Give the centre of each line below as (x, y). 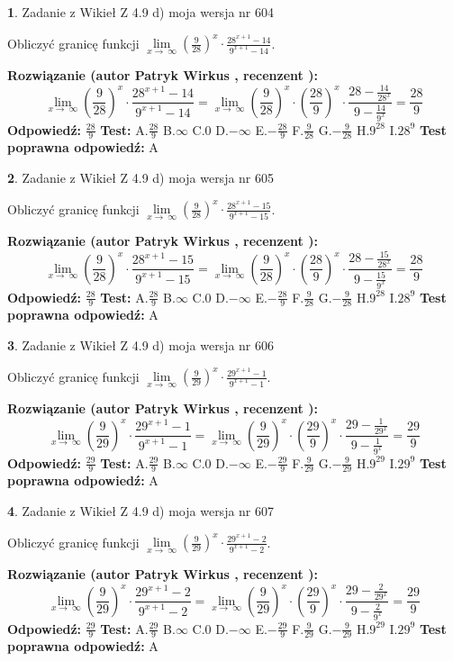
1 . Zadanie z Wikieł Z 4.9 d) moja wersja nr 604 (141, 12)
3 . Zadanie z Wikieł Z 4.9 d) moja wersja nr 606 (141, 344)
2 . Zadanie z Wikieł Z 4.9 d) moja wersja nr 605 (141, 177)
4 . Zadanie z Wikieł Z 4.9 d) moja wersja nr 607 (141, 510)
